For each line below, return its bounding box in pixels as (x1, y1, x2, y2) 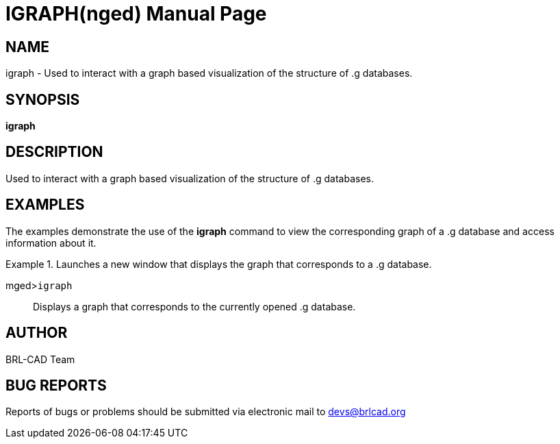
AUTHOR (5, 324, 68, 342)
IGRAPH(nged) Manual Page (5, 2, 267, 25)
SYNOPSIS (5, 90, 80, 108)
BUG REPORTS (5, 376, 107, 394)
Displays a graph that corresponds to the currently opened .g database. (33, 300, 356, 312)
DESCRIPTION (5, 143, 103, 161)
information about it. (5, 236, 97, 249)
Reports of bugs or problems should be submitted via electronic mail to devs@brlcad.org (5, 406, 406, 418)
